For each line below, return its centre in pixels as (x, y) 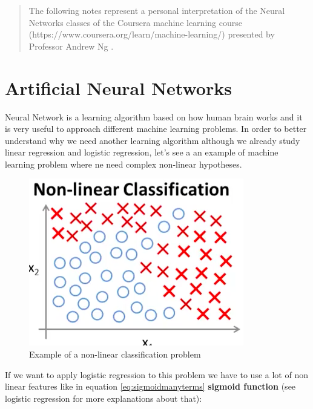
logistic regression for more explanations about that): (104, 398)
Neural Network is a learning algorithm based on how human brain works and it (154, 116)
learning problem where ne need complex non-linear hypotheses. (124, 164)
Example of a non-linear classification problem (115, 354)
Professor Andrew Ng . (71, 46)
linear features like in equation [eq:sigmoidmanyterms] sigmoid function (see (150, 386)
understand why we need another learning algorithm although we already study (153, 140)
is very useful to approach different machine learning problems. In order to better (156, 129)
